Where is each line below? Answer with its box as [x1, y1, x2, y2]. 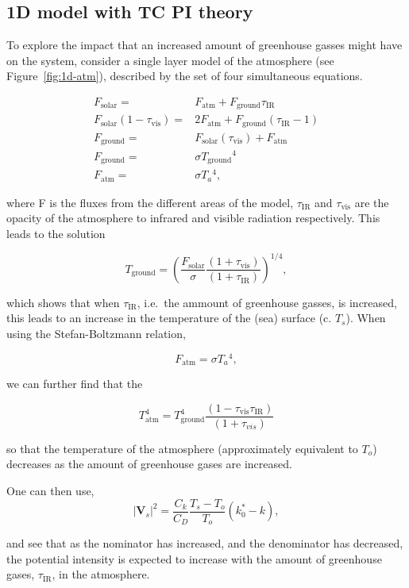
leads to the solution [6, 225, 106, 241]
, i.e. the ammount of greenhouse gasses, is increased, [137, 294, 397, 310]
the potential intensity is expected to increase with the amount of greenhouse [6, 550, 382, 567]
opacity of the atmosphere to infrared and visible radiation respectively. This [6, 209, 380, 226]
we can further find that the [6, 375, 143, 392]
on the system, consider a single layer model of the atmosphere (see [6, 52, 334, 68]
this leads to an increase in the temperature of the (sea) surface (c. [6, 309, 332, 326]
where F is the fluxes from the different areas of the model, [6, 194, 294, 210]
